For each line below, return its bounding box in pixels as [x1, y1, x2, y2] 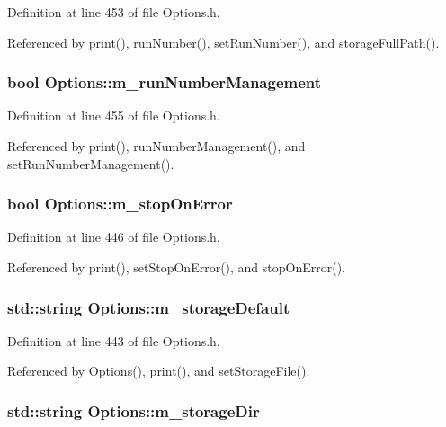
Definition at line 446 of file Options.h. [7, 227, 220, 246]
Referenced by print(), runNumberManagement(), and [7, 137, 306, 155]
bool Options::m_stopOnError [7, 192, 233, 215]
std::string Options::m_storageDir [7, 399, 260, 422]
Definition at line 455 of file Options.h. [7, 106, 220, 125]
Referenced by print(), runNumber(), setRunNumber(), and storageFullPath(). [7, 32, 440, 51]
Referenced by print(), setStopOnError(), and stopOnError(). [7, 258, 346, 276]
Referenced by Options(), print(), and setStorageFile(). [7, 361, 310, 380]
